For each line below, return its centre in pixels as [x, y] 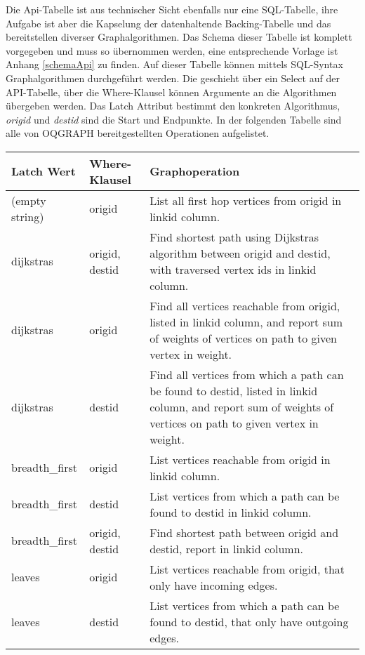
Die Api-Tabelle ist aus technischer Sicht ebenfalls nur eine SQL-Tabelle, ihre [172, 9]
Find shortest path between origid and [244, 532]
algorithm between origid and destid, [240, 253]
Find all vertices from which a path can [247, 374]
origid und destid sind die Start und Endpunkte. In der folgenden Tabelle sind [174, 119]
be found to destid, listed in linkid [234, 390]
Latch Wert [44, 171]
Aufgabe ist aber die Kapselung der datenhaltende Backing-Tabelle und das [168, 23]
